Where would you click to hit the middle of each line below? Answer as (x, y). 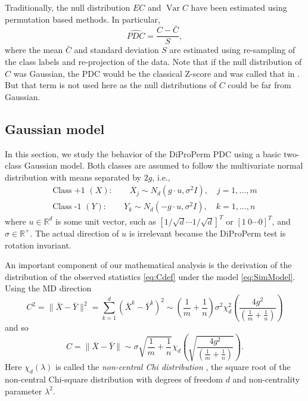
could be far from (259, 85)
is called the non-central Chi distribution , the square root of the (173, 367)
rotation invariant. (38, 245)
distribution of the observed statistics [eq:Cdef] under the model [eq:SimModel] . (150, 276)
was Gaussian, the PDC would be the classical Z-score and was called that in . (157, 73)
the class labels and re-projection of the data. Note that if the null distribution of (153, 62)
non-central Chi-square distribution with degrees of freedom (114, 379)
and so (17, 327)
